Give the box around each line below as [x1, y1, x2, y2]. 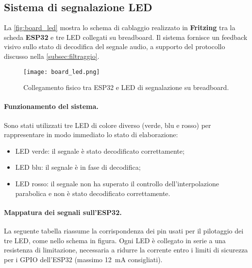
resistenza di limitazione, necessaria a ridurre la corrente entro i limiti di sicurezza [4, 245, 248, 255]
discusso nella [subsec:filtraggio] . [4, 51, 100, 61]
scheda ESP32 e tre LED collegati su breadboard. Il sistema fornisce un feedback [4, 32, 248, 42]
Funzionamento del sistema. [4, 101, 99, 111]
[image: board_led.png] [23, 68, 100, 75]
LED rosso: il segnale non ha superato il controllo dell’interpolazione [15, 179, 219, 188]
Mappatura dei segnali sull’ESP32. [4, 207, 122, 217]
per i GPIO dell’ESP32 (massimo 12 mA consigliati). [4, 254, 163, 264]
